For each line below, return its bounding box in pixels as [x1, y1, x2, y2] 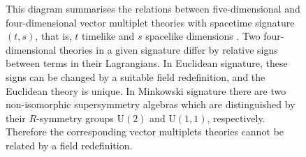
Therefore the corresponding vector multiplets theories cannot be [6, 124, 284, 139]
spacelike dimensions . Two [145, 29, 261, 43]
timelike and [81, 29, 135, 43]
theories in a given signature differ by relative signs [59, 42, 278, 57]
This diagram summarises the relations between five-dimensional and [6, 1, 300, 15]
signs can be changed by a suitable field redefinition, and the [6, 69, 265, 84]
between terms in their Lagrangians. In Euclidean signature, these [6, 56, 288, 70]
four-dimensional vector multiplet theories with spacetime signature [6, 15, 295, 29]
